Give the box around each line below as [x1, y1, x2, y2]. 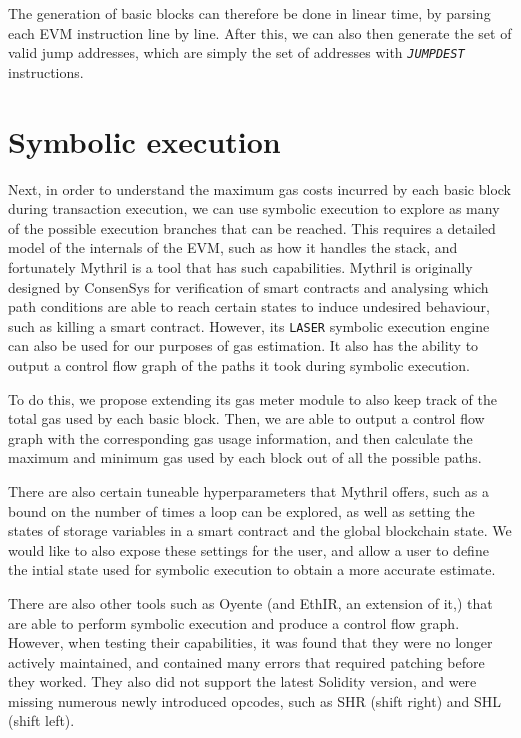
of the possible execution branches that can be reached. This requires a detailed [8, 217, 496, 238]
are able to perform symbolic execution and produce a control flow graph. [8, 612, 460, 633]
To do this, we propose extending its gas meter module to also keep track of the [8, 388, 497, 409]
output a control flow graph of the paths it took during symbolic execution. [8, 354, 470, 375]
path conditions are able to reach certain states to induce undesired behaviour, [8, 296, 490, 317]
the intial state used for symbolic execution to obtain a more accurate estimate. [8, 559, 496, 580]
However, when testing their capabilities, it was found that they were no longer [8, 632, 493, 653]
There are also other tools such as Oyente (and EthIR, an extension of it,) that [8, 592, 493, 613]
